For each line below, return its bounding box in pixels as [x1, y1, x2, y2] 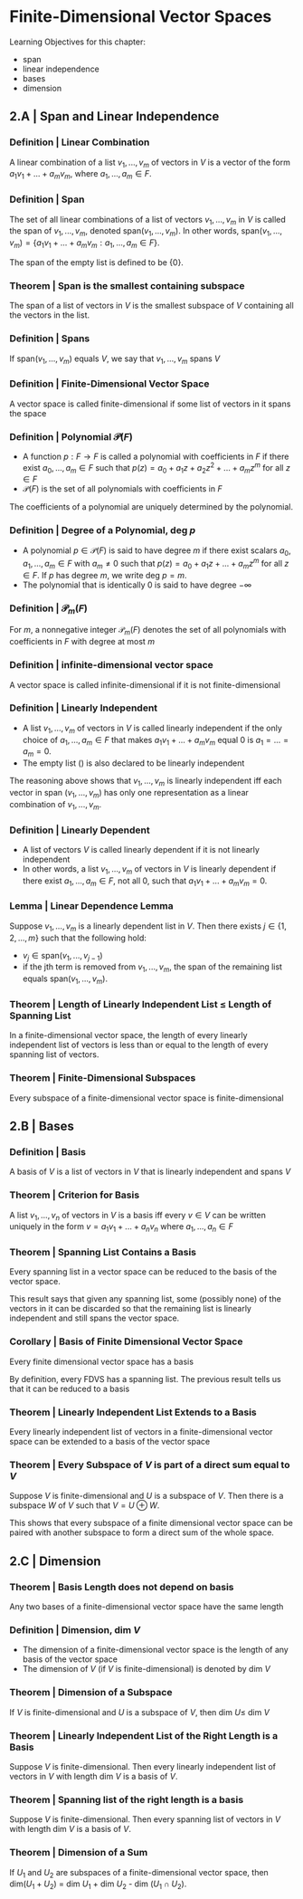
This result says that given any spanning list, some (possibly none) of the [9, 1293, 282, 1304]
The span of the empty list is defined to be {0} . [9, 256, 184, 268]
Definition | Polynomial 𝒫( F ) [9, 430, 133, 443]
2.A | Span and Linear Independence [9, 109, 220, 124]
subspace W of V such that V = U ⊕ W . [9, 1500, 160, 1511]
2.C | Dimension [9, 1553, 101, 1569]
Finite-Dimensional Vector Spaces [9, 6, 272, 27]
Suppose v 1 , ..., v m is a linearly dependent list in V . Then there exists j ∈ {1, [9, 921, 287, 933]
